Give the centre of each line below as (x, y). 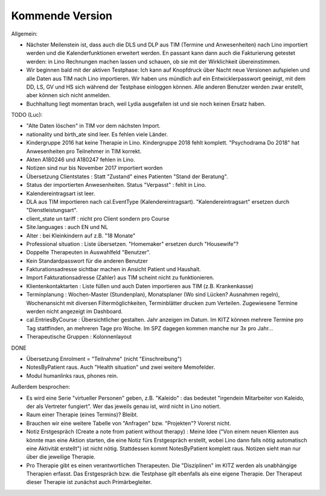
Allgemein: (24, 34)
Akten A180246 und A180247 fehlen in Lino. (81, 160)
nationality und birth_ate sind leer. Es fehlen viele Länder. (97, 134)
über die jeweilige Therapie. (61, 457)
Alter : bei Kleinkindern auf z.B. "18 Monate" (81, 236)
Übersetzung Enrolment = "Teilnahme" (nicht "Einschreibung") (104, 359)
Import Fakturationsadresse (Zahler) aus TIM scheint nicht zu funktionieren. (120, 278)
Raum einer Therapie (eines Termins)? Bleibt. (82, 415)
